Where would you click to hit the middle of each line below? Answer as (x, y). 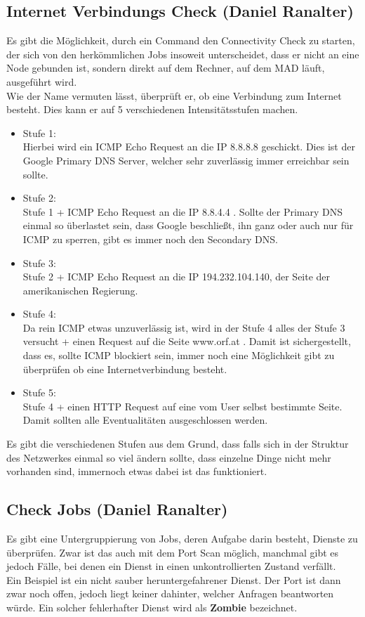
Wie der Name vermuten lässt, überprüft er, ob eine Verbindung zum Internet (174, 95)
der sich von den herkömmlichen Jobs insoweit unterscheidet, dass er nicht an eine (183, 54)
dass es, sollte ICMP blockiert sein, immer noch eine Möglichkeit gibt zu (179, 355)
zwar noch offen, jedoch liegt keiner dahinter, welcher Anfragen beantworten (170, 593)
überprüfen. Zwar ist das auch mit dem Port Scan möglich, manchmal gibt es (173, 552)
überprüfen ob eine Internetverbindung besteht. (125, 369)
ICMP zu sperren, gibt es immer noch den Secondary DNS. (150, 239)
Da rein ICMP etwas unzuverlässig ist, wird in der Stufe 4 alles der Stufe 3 (184, 327)
